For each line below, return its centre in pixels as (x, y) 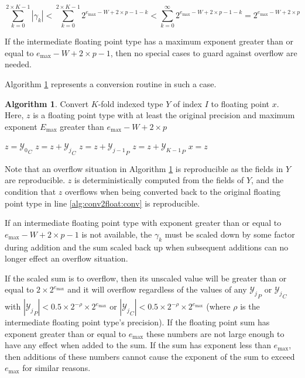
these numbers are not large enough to (215, 333)
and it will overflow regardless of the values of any (157, 289)
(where (218, 306)
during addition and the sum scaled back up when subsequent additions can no (147, 247)
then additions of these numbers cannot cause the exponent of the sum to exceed (150, 356)
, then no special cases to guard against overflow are (204, 52)
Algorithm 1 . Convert (47, 103)
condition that (30, 192)
